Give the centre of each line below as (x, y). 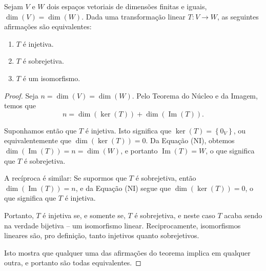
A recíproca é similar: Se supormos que (66, 178)
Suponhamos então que (40, 130)
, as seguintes (238, 16)
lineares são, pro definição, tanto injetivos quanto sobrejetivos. (102, 235)
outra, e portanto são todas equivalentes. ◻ (73, 263)
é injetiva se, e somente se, (84, 215)
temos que (20, 105)
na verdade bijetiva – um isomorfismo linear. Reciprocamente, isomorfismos (122, 225)
